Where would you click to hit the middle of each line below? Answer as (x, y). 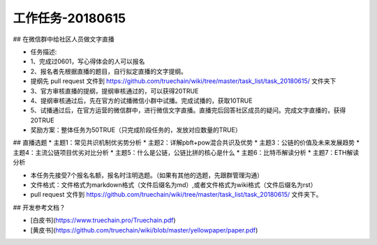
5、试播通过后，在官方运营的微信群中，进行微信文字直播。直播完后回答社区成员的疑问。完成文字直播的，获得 (188, 110)
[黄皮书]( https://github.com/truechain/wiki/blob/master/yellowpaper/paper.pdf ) (144, 230)
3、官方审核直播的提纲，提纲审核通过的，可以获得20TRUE (114, 91)
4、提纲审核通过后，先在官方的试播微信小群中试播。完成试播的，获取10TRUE (141, 101)
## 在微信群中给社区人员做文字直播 (64, 39)
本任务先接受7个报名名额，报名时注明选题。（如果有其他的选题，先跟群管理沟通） (147, 175)
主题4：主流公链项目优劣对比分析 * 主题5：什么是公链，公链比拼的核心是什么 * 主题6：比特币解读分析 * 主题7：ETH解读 (186, 152)
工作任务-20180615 (69, 18)
